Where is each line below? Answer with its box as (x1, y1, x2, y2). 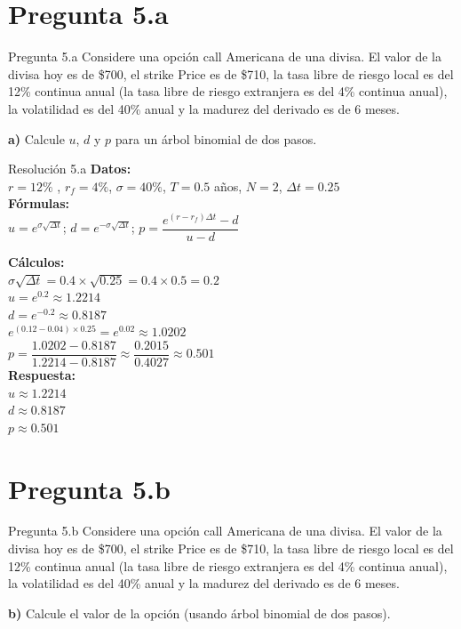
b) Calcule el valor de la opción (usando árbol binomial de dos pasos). (8, 603, 391, 622)
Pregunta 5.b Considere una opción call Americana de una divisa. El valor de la (8, 521, 442, 540)
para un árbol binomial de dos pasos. (115, 129, 317, 148)
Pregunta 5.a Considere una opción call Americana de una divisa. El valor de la (8, 47, 442, 66)
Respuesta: (8, 365, 76, 383)
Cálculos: (8, 252, 65, 270)
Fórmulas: (8, 194, 69, 213)
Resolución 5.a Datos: (8, 159, 131, 178)
